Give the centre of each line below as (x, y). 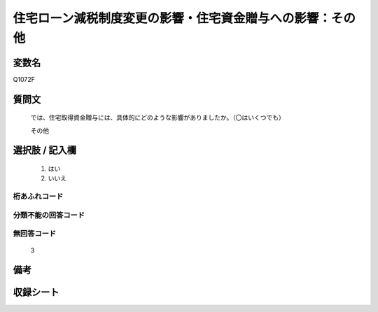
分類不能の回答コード (49, 215)
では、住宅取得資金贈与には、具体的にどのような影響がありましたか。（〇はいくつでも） (157, 118)
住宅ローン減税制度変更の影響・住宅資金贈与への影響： (172, 18)
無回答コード (35, 234)
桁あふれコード (38, 197)
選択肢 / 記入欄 (45, 150)
